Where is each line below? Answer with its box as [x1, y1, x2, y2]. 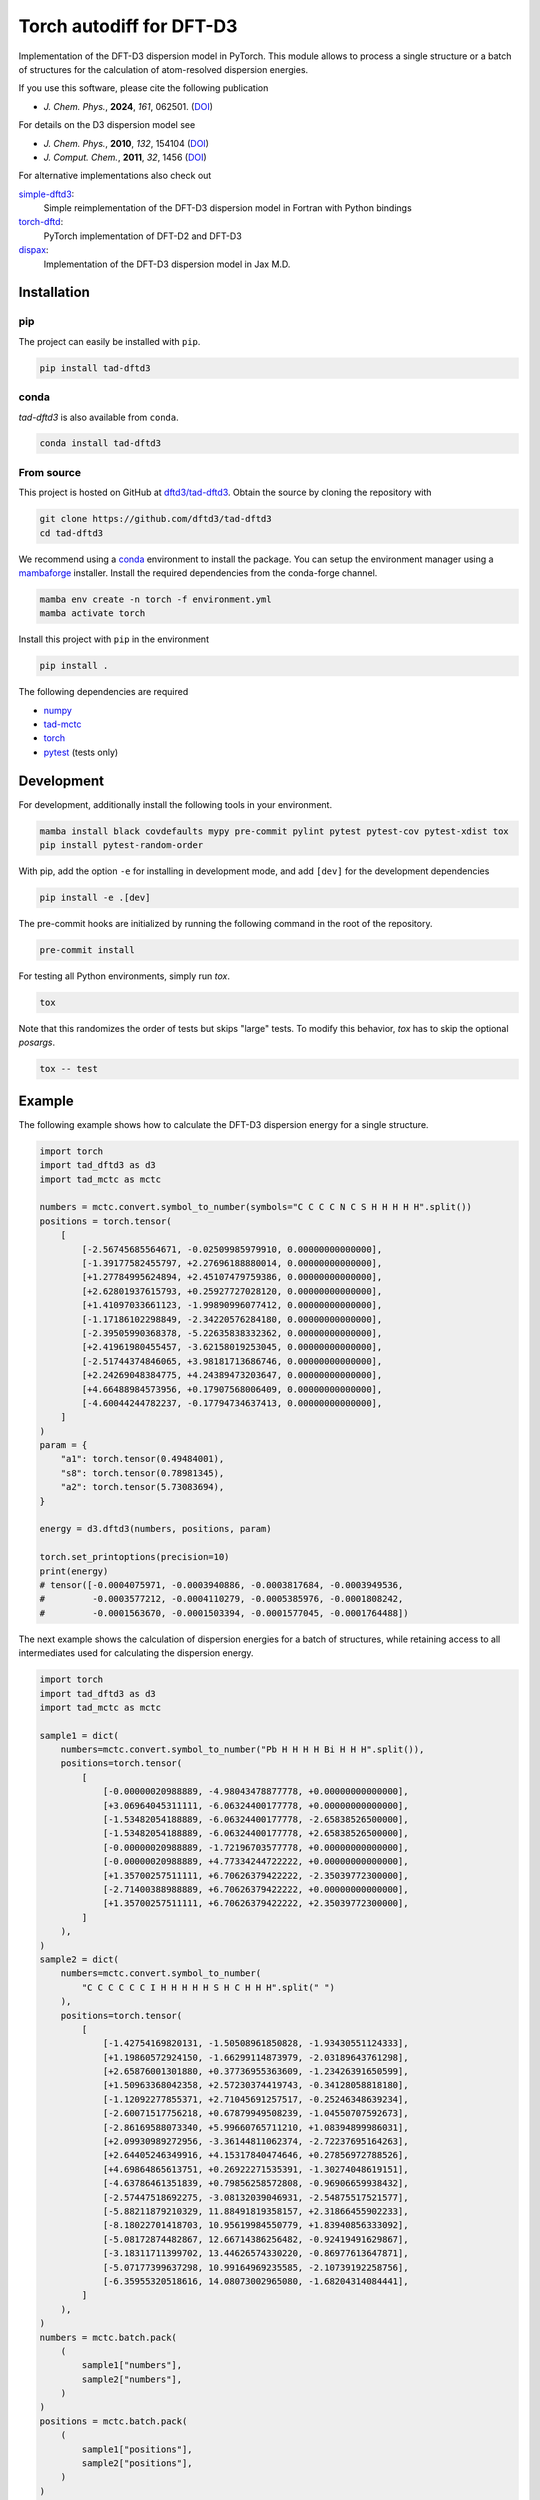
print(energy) [39, 1565, 109, 1577]
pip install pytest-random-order [39, 840, 204, 851]
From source [18, 465, 82, 479]
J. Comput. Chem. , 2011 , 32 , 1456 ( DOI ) [43, 151, 207, 163]
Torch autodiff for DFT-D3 [18, 15, 238, 37]
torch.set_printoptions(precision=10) [39, 1551, 230, 1563]
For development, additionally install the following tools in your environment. [18, 798, 333, 810]
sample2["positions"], [81, 2458, 194, 2469]
